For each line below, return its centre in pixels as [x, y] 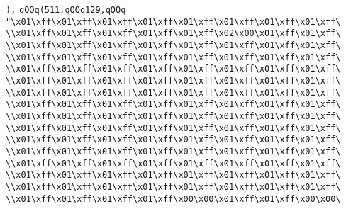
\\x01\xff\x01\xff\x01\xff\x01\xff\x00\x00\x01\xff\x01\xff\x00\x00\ [173, 199]
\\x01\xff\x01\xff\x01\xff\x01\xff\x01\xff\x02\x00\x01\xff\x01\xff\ [173, 34]
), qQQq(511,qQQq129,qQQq [66, 10]
